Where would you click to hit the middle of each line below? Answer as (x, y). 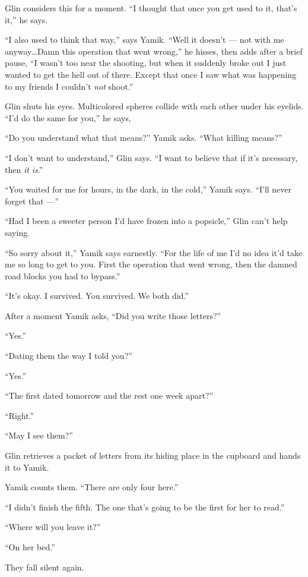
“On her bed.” (30, 547)
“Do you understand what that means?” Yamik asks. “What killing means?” (144, 138)
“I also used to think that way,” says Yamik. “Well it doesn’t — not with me (145, 40)
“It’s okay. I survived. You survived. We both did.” (97, 296)
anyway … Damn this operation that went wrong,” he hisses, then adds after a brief (154, 51)
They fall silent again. (45, 567)
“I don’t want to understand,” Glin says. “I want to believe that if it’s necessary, (151, 157)
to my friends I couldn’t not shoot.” (69, 86)
